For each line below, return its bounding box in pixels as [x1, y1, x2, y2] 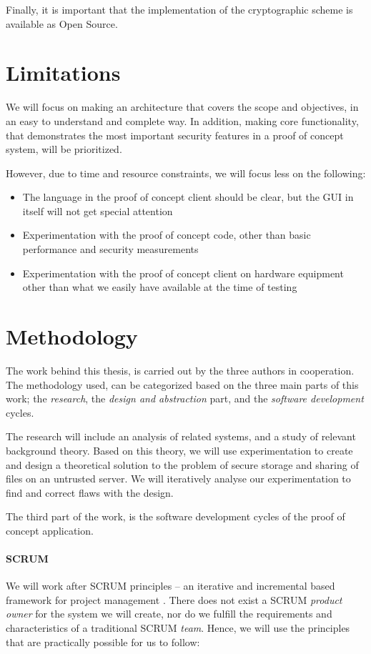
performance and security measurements [22, 242, 199, 257]
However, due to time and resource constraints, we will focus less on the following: [6, 165, 366, 180]
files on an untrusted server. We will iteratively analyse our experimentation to [6, 471, 351, 486]
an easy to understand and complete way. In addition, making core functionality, [6, 113, 359, 128]
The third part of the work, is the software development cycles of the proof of [6, 509, 345, 524]
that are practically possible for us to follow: [6, 634, 200, 649]
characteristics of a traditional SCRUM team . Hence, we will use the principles [6, 620, 350, 635]
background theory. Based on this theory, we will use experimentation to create [6, 442, 353, 457]
